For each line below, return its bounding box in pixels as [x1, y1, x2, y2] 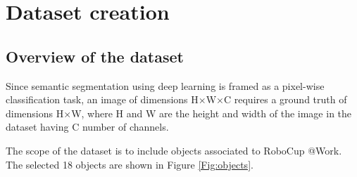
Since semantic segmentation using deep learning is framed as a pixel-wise [6, 78, 325, 93]
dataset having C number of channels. [6, 119, 169, 134]
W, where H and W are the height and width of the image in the [71, 105, 352, 120]
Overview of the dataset [6, 45, 184, 67]
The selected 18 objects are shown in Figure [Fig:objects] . [6, 157, 253, 171]
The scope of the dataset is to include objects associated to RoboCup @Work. [6, 143, 342, 157]
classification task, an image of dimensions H [6, 92, 199, 107]
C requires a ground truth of [223, 92, 347, 107]
